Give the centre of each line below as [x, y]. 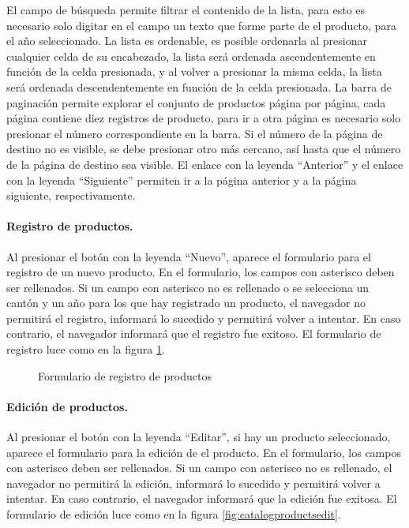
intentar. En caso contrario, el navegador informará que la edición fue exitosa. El [202, 498]
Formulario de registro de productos [125, 375]
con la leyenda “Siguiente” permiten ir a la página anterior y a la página [182, 180]
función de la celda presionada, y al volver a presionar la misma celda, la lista [194, 71]
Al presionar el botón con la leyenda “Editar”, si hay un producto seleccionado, [199, 437]
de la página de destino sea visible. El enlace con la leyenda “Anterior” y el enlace [205, 164]
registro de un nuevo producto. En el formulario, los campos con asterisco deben [201, 272]
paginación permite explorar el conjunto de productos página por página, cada [196, 102]
